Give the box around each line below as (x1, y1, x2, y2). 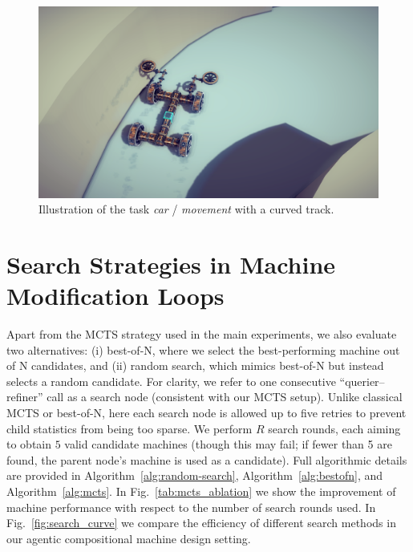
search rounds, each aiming (268, 420, 401, 436)
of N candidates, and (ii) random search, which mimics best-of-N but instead (6, 357, 384, 374)
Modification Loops (6, 279, 225, 312)
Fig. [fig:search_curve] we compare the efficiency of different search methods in (6, 514, 396, 531)
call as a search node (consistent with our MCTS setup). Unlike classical (47, 388, 403, 405)
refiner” (6, 388, 43, 405)
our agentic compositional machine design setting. (6, 530, 251, 546)
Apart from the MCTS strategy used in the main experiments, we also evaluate (6, 326, 397, 342)
